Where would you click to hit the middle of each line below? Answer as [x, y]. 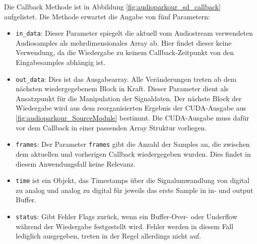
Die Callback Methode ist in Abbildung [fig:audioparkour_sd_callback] [112, 6]
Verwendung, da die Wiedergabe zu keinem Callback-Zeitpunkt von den [125, 52]
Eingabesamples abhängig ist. [61, 62]
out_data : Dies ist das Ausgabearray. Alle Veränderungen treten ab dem [126, 79]
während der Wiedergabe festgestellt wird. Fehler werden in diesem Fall [125, 226]
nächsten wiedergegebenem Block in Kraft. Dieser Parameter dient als [122, 89]
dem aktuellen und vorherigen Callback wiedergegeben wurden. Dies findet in [133, 153]
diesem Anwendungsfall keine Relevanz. [75, 163]
